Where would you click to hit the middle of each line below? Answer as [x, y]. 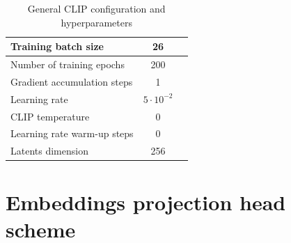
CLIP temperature [50, 116]
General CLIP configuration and [96, 8]
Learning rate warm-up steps [72, 133]
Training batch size [57, 46]
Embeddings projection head [146, 202]
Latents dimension [49, 151]
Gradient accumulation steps [72, 81]
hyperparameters [96, 22]
